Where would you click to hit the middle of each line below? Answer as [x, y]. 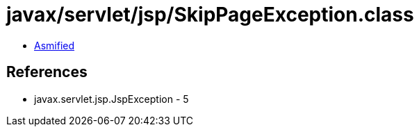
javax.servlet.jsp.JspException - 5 [112, 99]
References [47, 72]
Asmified [55, 45]
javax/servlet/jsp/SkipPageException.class [210, 15]
